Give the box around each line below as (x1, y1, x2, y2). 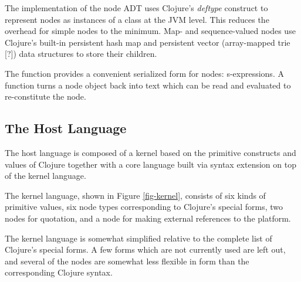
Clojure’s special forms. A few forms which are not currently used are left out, (5, 243, 286, 256)
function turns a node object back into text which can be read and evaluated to (5, 79, 291, 91)
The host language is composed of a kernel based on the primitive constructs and (5, 146, 296, 158)
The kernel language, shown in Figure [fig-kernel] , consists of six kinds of (5, 189, 266, 201)
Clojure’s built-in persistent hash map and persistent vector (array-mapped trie (5, 36, 290, 48)
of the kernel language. (5, 169, 86, 182)
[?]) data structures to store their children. (5, 47, 157, 60)
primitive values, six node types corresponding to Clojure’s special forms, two (5, 201, 283, 213)
